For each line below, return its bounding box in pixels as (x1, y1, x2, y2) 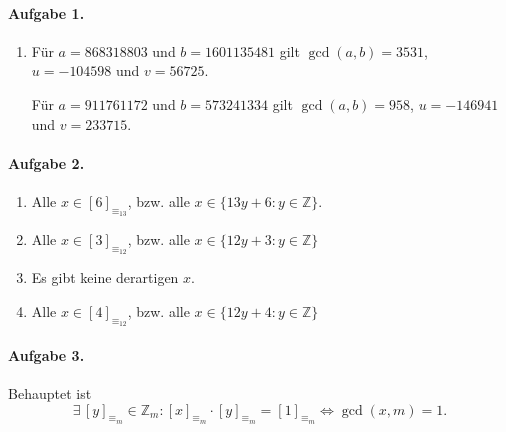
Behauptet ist (8, 382, 92, 403)
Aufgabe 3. (8, 344, 85, 365)
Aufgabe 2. (8, 152, 85, 173)
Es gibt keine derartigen (31, 267, 179, 288)
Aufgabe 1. (8, 2, 85, 23)
